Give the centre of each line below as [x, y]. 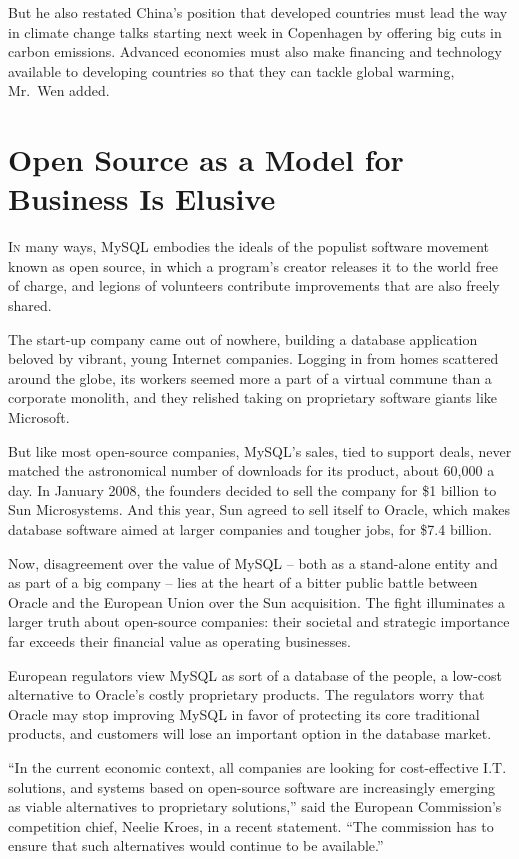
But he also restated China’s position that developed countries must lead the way [258, 12]
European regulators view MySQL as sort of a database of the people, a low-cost [255, 674]
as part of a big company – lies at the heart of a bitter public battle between [243, 582]
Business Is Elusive [142, 198]
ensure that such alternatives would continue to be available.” [196, 845]
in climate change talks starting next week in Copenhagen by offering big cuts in [255, 31]
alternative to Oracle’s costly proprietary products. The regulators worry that [246, 694]
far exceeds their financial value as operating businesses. [179, 640]
